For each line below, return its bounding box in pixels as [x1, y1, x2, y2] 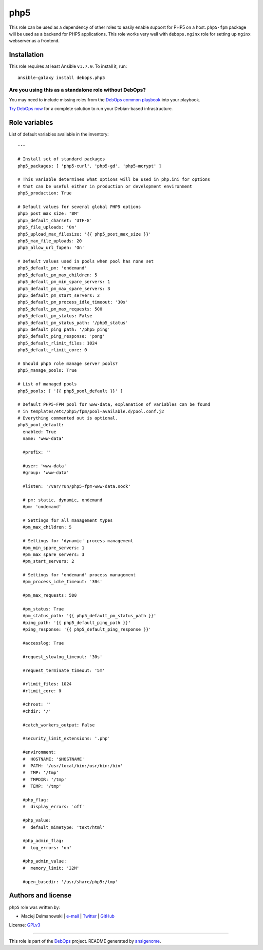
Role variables [9, 118, 53, 127]
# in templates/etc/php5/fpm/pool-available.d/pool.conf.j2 [18, 408, 164, 414]
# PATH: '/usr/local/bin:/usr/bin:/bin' [22, 763, 123, 768]
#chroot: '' [22, 702, 51, 707]
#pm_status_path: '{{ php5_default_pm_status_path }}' [22, 613, 157, 619]
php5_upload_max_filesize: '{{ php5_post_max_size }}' [18, 231, 151, 237]
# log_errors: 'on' [22, 845, 72, 850]
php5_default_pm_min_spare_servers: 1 [18, 279, 111, 285]
